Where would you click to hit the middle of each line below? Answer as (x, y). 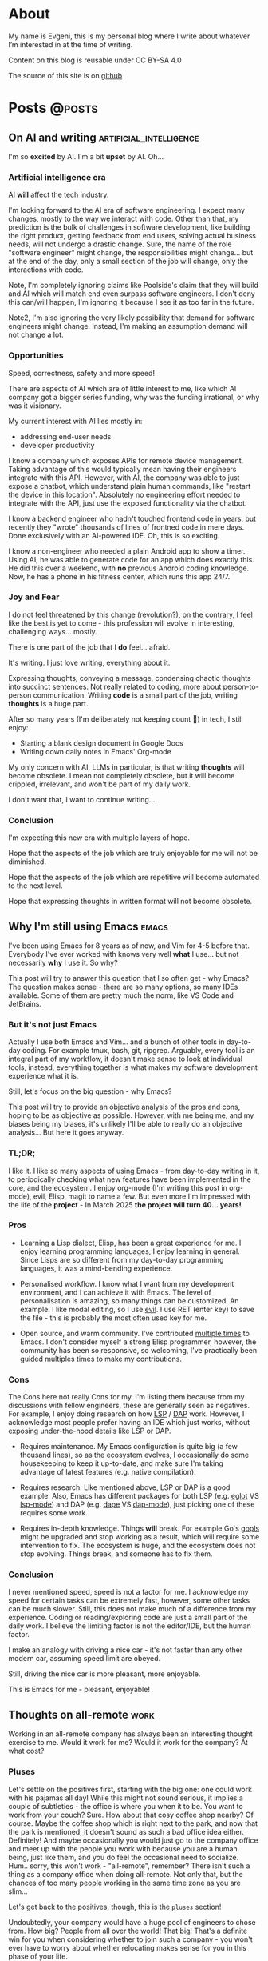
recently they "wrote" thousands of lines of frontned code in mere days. (126, 527)
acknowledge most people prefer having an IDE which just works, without (129, 1423)
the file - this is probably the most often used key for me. (113, 1318)
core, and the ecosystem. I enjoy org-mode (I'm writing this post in (118, 1187)
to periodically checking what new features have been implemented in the (130, 1179)
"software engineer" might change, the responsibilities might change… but (131, 253)
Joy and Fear (34, 597)
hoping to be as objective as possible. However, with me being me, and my (131, 1115)
